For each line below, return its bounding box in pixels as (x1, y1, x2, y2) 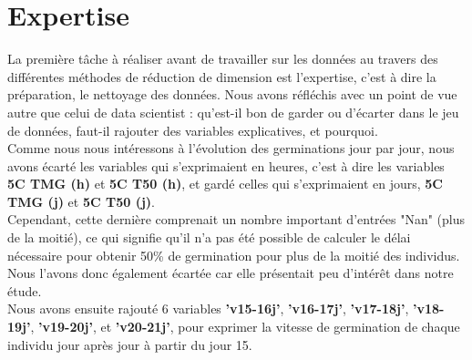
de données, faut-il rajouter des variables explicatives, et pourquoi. (7, 120, 378, 139)
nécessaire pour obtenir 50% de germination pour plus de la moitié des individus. (7, 245, 460, 264)
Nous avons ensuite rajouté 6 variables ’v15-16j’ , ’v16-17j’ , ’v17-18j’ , (7, 299, 409, 318)
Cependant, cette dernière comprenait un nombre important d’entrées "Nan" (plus (7, 210, 466, 229)
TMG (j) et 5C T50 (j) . (7, 191, 155, 211)
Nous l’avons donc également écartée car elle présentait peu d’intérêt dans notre (7, 263, 454, 283)
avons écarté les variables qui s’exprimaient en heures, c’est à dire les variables (7, 156, 445, 175)
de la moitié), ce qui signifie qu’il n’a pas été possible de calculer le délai (7, 228, 411, 247)
